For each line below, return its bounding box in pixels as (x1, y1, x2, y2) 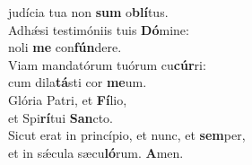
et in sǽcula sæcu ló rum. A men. (8, 143, 184, 161)
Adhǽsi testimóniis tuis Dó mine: (8, 20, 189, 39)
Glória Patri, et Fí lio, (8, 90, 127, 109)
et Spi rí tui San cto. (8, 108, 113, 126)
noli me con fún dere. (8, 38, 122, 56)
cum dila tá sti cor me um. (8, 73, 147, 91)
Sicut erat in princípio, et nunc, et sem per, (8, 126, 246, 144)
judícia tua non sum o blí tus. (8, 3, 169, 21)
